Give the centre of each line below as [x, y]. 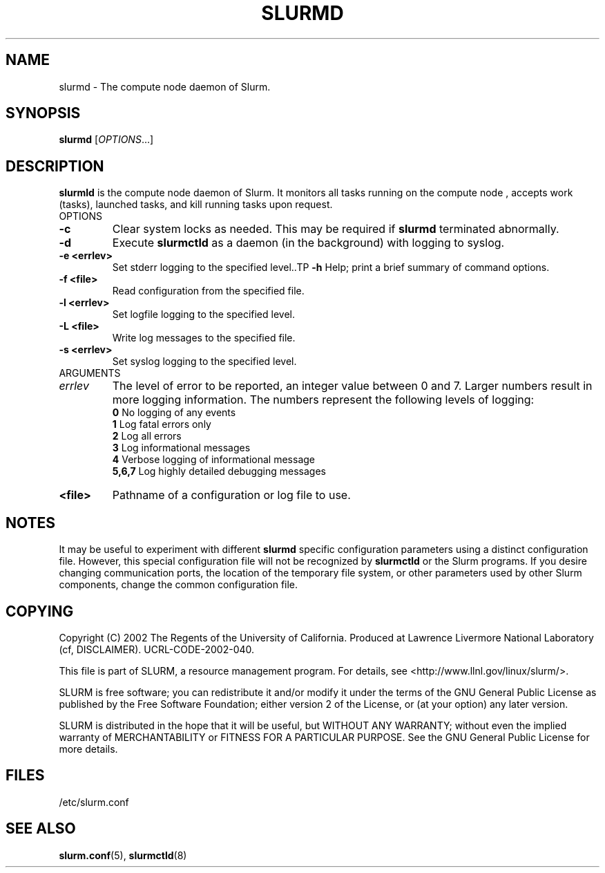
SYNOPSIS [43, 113]
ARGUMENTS [90, 373]
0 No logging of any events [174, 413]
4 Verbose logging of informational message [213, 460]
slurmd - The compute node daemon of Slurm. [165, 86]
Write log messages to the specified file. [204, 338]
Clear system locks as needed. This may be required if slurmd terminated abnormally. [336, 229]
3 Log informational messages [181, 448]
